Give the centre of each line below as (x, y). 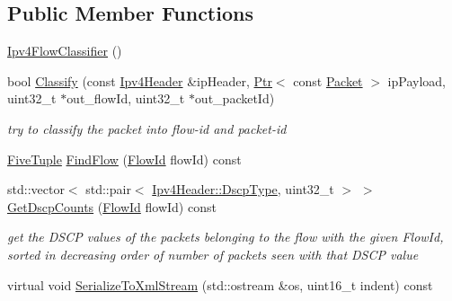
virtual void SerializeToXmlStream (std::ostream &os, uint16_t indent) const (220, 284)
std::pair (108, 189)
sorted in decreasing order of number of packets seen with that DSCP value (213, 254)
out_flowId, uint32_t (126, 98)
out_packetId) (235, 98)
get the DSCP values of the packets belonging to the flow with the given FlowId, (226, 237)
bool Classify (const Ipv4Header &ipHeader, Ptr (140, 80)
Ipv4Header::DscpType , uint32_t (243, 189)
